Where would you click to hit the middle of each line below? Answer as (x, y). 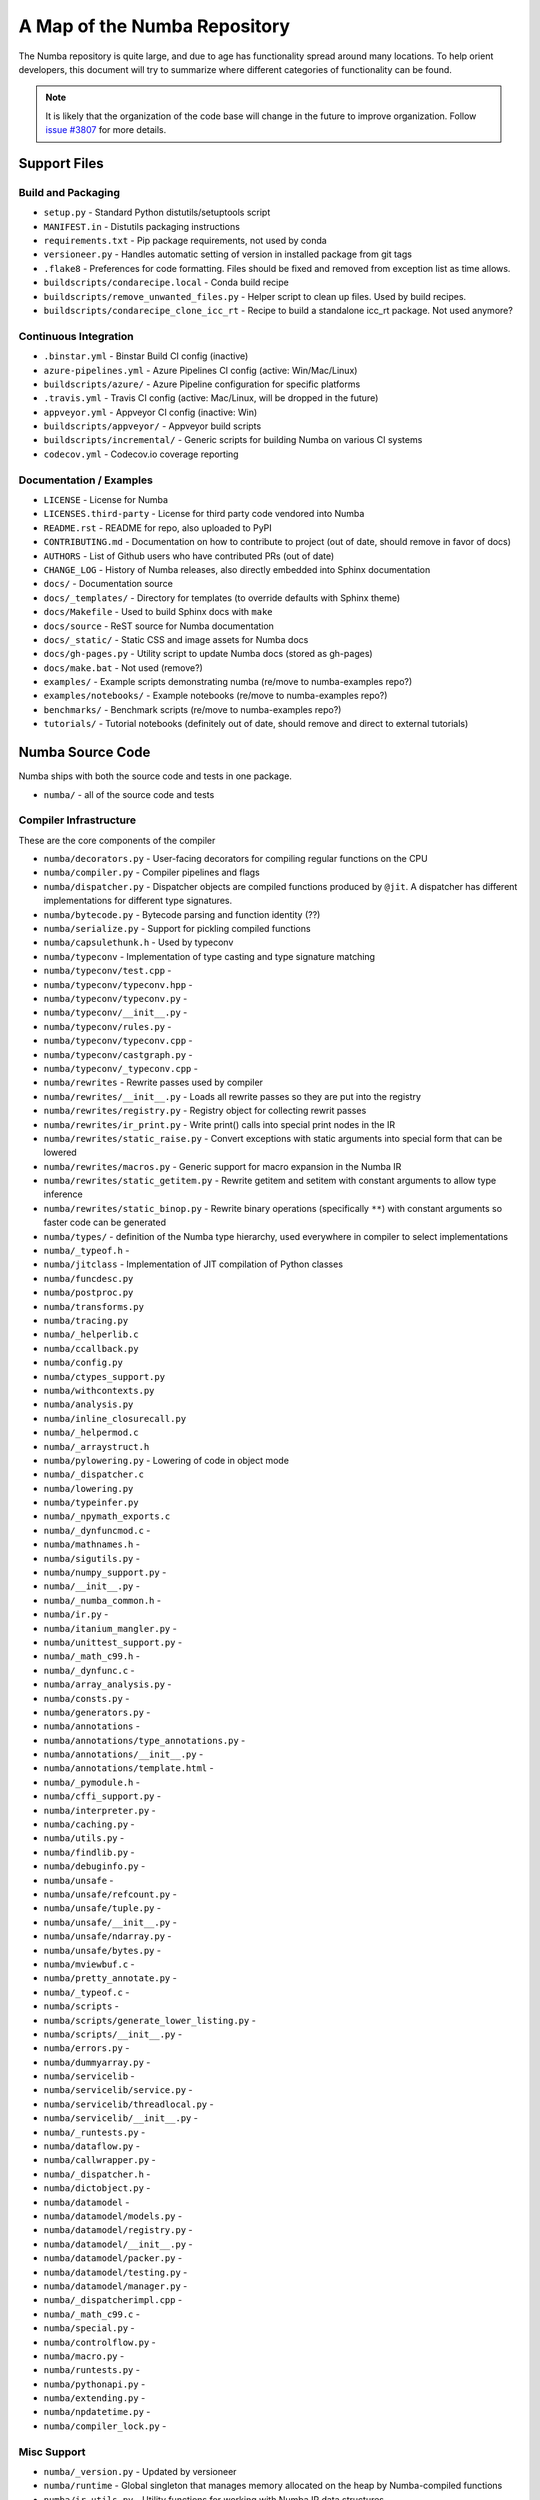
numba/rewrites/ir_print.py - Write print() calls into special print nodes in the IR (219, 1124)
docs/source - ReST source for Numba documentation (159, 626)
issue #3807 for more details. (106, 130)
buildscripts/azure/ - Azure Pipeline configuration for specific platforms (202, 384)
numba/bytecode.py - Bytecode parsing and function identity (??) (182, 914)
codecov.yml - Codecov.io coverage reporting (141, 454)
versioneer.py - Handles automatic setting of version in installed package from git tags (227, 254)
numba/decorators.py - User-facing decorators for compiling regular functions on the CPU (236, 859)
